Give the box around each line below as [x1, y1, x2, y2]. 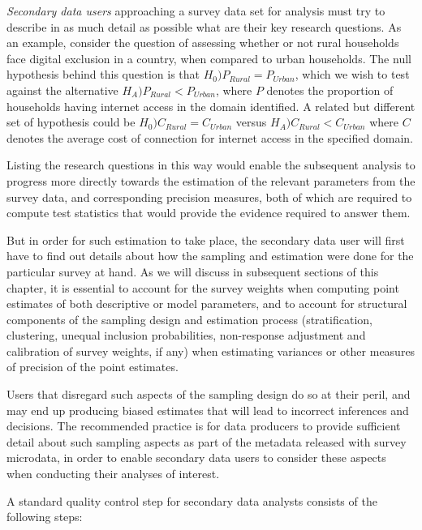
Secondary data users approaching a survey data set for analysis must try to [6, 2, 385, 19]
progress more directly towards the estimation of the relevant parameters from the [6, 172, 416, 189]
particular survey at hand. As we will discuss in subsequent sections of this [6, 263, 379, 280]
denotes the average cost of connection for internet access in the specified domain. [6, 129, 413, 146]
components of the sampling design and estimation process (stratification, [6, 310, 372, 327]
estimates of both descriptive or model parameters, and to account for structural [6, 295, 407, 312]
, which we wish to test [295, 66, 410, 83]
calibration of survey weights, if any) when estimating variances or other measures [6, 342, 416, 359]
